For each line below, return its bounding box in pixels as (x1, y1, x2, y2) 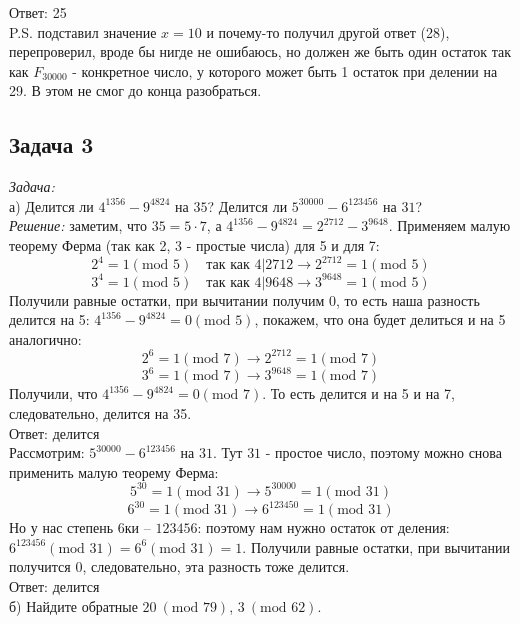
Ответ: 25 (9, 2, 67, 22)
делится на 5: (9, 309, 90, 330)
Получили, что (9, 383, 98, 404)
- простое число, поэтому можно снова (265, 442, 502, 463)
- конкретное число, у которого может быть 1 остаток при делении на (72, 60, 498, 81)
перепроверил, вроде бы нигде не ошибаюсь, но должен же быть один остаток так (9, 41, 511, 62)
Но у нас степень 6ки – (9, 517, 151, 538)
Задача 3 (9, 129, 94, 160)
